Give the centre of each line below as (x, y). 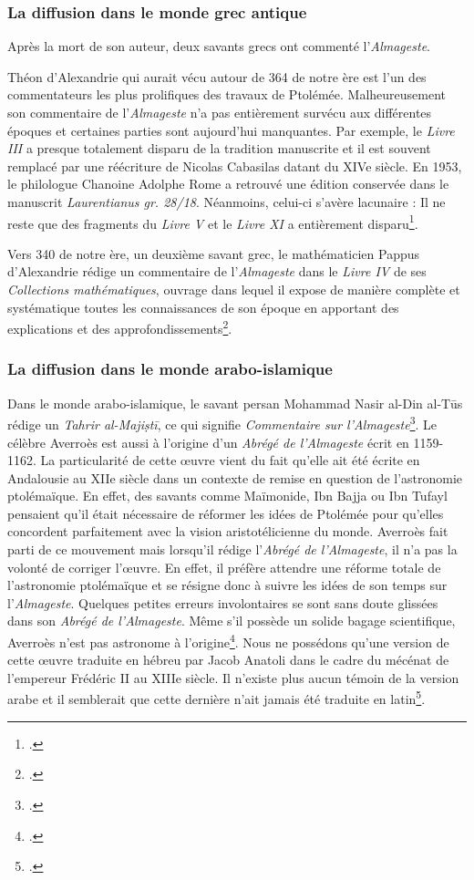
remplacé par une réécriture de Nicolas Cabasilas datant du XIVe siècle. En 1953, (235, 166)
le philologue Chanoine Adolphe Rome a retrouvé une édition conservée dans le (228, 184)
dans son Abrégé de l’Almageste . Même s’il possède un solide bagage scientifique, (232, 621)
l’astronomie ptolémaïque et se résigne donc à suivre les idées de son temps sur (227, 585)
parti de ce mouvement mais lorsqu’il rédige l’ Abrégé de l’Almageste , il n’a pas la (232, 549)
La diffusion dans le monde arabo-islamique (170, 369)
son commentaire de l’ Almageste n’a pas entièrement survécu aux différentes (220, 112)
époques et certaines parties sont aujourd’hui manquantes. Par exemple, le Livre (231, 130)
